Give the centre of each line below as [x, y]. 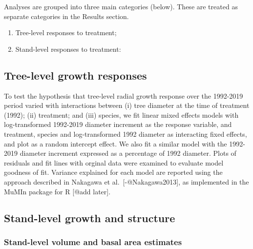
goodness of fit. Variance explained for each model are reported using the [113, 172]
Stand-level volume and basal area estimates [93, 241]
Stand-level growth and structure [90, 218]
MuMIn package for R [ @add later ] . [57, 191]
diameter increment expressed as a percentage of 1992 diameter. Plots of [128, 153]
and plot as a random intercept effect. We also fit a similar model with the [116, 143]
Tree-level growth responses [75, 75]
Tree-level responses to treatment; [66, 32]
